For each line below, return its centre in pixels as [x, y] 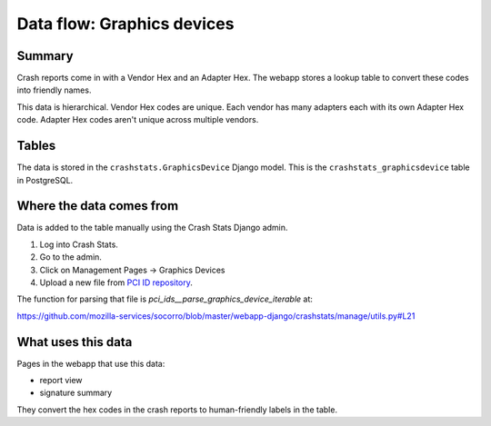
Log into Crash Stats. [79, 244]
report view [61, 381]
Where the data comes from [98, 206]
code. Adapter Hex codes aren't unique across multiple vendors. [138, 120]
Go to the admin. [70, 257]
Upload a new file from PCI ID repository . [116, 282]
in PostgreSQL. [45, 180]
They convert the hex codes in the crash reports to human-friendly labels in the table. [177, 410]
